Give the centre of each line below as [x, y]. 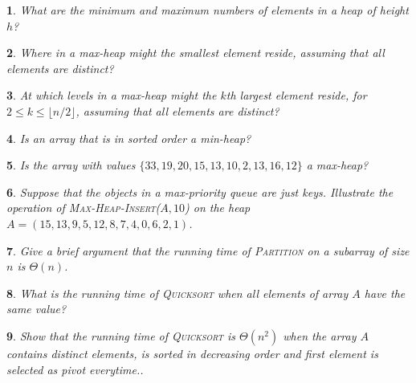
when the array [320, 335]
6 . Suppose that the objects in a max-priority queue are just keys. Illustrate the [200, 191]
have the [385, 293]
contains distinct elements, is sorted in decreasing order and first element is [192, 353]
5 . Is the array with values [71, 165]
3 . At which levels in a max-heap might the [112, 95]
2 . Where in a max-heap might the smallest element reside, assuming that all [196, 53]
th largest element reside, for [296, 95]
